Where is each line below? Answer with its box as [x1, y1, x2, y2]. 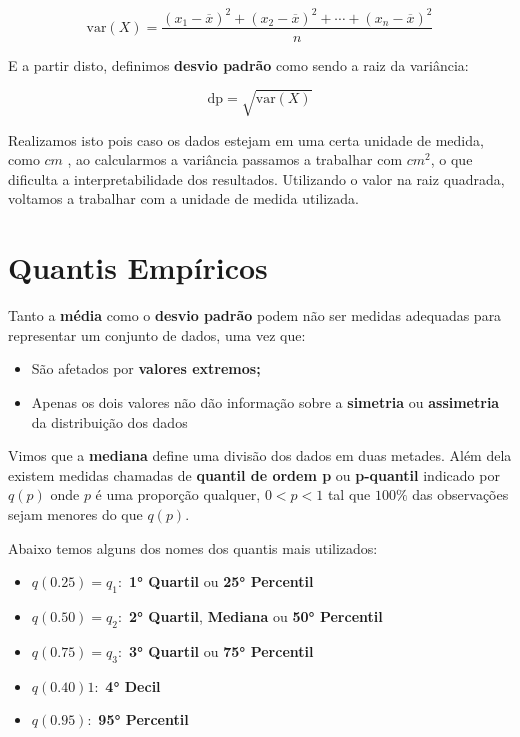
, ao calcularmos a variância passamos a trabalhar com [67, 149, 403, 170]
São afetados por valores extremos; [31, 358, 261, 379]
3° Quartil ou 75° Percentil [128, 640, 314, 661]
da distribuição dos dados [31, 411, 188, 432]
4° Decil [105, 675, 161, 696]
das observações [412, 484, 509, 505]
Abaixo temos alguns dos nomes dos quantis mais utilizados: [8, 537, 378, 558]
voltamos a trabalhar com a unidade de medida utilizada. [8, 188, 359, 209]
